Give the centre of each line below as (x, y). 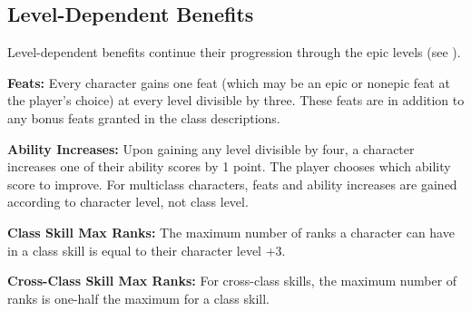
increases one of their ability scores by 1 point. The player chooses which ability (229, 166)
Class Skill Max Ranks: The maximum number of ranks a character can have (231, 232)
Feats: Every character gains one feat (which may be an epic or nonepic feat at (229, 82)
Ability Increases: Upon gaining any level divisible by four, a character (211, 148)
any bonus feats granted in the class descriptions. (144, 117)
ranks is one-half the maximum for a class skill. (139, 298)
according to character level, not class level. (128, 202)
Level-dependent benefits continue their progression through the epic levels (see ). (234, 52)
